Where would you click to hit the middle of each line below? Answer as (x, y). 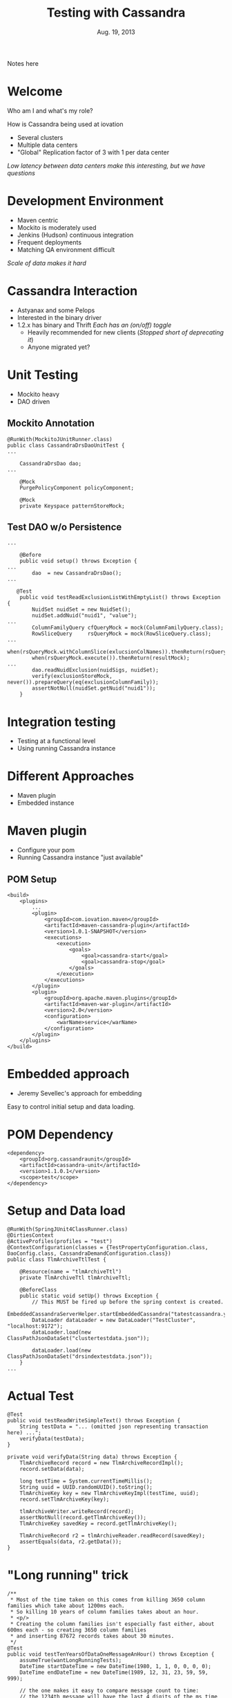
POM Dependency (60, 1135)
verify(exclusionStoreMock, (72, 677)
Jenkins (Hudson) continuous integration (75, 235)
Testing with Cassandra (116, 13)
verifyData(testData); (52, 1438)
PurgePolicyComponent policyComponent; (77, 488)
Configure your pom (46, 850)
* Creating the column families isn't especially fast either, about (112, 1624)
